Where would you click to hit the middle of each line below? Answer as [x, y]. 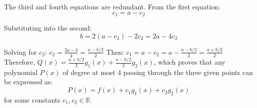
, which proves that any [189, 62]
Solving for [21, 52]
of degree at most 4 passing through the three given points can [158, 72]
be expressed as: [28, 82]
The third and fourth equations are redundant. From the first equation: [112, 6]
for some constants [32, 99]
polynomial [21, 72]
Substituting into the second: [48, 28]
